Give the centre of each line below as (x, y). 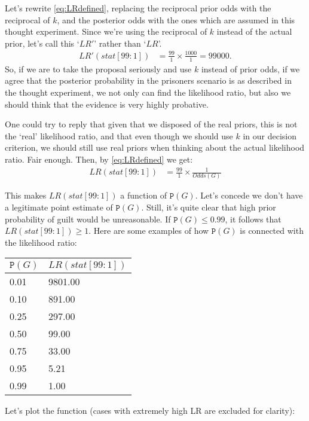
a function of (144, 195)
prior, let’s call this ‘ (42, 43)
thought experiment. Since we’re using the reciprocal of (106, 31)
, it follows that (253, 219)
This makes (26, 195)
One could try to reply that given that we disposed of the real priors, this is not (151, 124)
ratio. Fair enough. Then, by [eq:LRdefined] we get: (99, 159)
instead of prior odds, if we (250, 68)
